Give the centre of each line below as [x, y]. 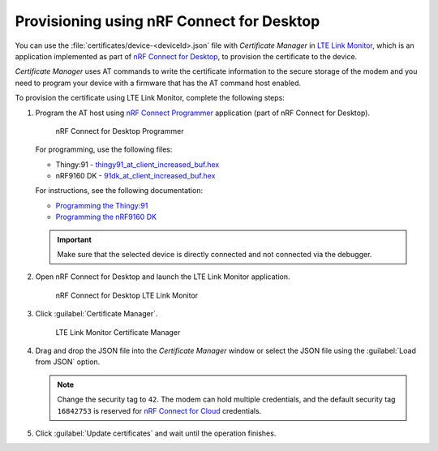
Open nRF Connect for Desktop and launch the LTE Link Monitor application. [163, 277]
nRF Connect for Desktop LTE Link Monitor [127, 295]
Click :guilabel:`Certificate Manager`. [97, 314]
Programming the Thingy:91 [102, 205]
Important [75, 239]
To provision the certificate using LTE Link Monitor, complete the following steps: [150, 98]
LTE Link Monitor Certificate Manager [118, 332]
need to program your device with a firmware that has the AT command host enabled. [158, 83]
